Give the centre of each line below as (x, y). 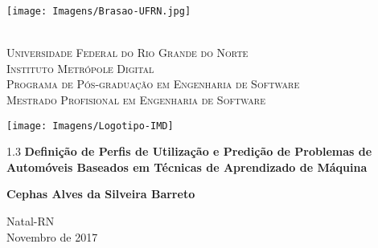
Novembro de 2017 (52, 236)
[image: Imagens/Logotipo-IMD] (90, 126)
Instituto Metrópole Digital (80, 68)
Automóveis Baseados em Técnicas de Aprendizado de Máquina (187, 167)
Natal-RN (31, 221)
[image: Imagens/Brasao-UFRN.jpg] (99, 11)
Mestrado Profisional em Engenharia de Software (136, 100)
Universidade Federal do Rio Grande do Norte (127, 53)
